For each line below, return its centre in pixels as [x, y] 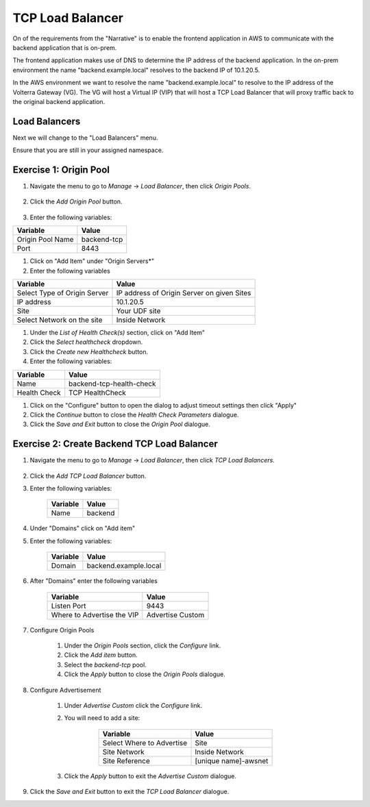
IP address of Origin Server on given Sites [184, 293]
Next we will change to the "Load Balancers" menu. [85, 138]
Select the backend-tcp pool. [105, 665]
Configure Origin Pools [62, 630]
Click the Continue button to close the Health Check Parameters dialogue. [134, 415]
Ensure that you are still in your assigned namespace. [88, 150]
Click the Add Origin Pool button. [76, 201]
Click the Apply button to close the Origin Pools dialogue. [145, 674]
